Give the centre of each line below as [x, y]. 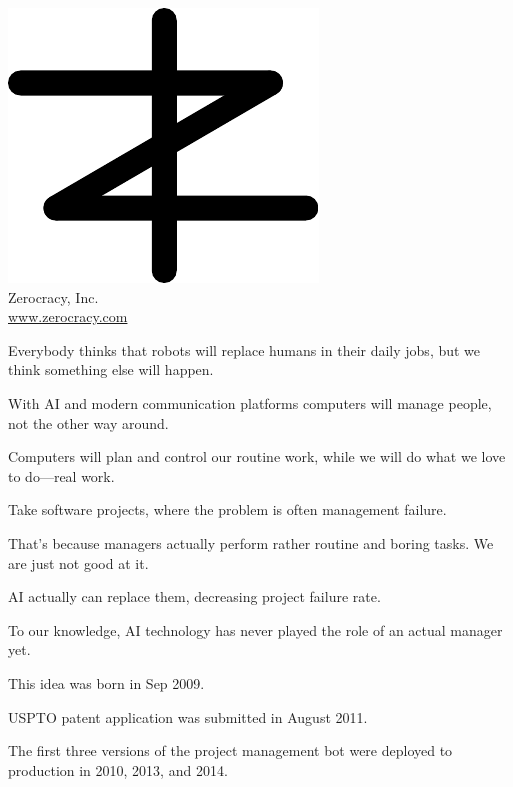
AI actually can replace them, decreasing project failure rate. [194, 596]
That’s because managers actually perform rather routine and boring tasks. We [251, 542]
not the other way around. [88, 422]
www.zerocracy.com [68, 316]
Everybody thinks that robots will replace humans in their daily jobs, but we [244, 349]
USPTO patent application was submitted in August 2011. [188, 716]
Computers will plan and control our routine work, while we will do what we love [257, 456]
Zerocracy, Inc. [53, 296]
